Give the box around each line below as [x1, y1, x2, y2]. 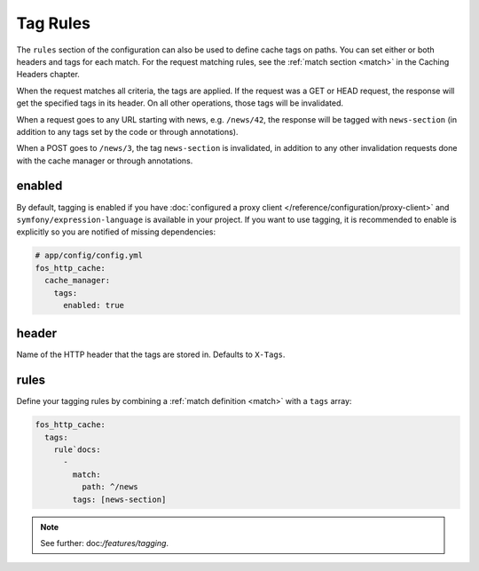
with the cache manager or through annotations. [16, 155, 193, 166]
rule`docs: [53, 445, 101, 455]
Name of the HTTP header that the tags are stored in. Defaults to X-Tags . [16, 349, 286, 360]
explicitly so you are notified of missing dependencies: [16, 226, 216, 237]
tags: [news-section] [72, 494, 167, 504]
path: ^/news [81, 482, 139, 492]
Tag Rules [16, 13, 90, 33]
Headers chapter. [16, 69, 80, 80]
